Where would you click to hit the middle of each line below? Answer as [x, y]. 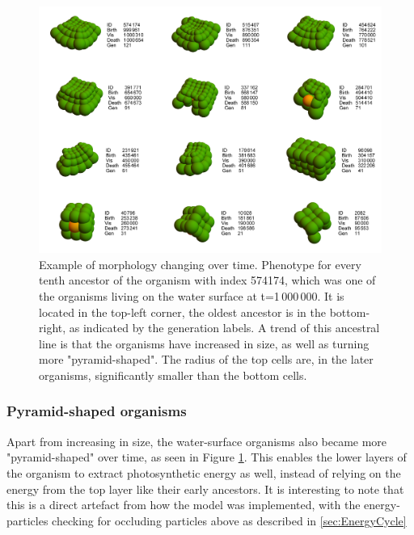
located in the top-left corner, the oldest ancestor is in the [182, 312]
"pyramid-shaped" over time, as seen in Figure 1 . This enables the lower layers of [207, 457]
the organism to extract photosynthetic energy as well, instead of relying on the [204, 472]
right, [53, 328]
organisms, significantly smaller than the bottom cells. [173, 375]
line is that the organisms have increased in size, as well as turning [204, 343]
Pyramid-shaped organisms [97, 411]
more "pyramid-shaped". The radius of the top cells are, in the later [206, 359]
